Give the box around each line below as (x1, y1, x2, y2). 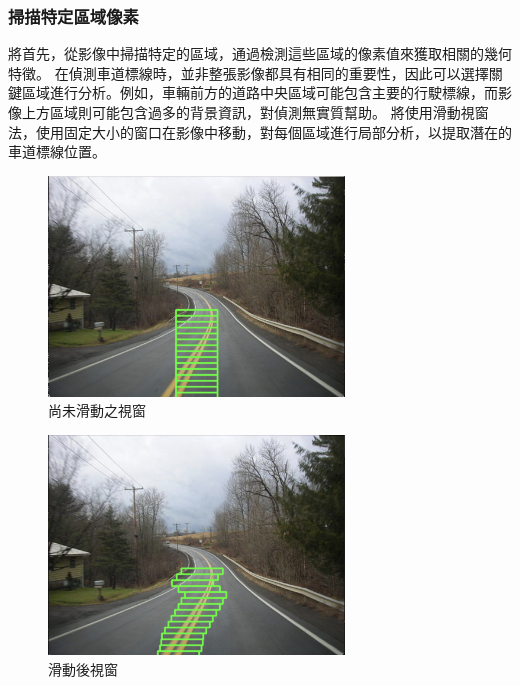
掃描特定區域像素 (8, 3, 139, 28)
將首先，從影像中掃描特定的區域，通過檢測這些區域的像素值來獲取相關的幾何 (8, 43, 512, 64)
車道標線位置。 (8, 141, 106, 162)
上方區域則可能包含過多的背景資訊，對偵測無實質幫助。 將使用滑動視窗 (21, 102, 489, 122)
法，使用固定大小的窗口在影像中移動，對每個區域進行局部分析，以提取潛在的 (8, 121, 512, 142)
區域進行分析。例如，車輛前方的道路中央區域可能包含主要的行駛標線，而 (21, 82, 498, 103)
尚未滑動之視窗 (48, 400, 146, 421)
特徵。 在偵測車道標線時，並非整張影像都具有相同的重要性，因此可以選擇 (8, 62, 489, 83)
